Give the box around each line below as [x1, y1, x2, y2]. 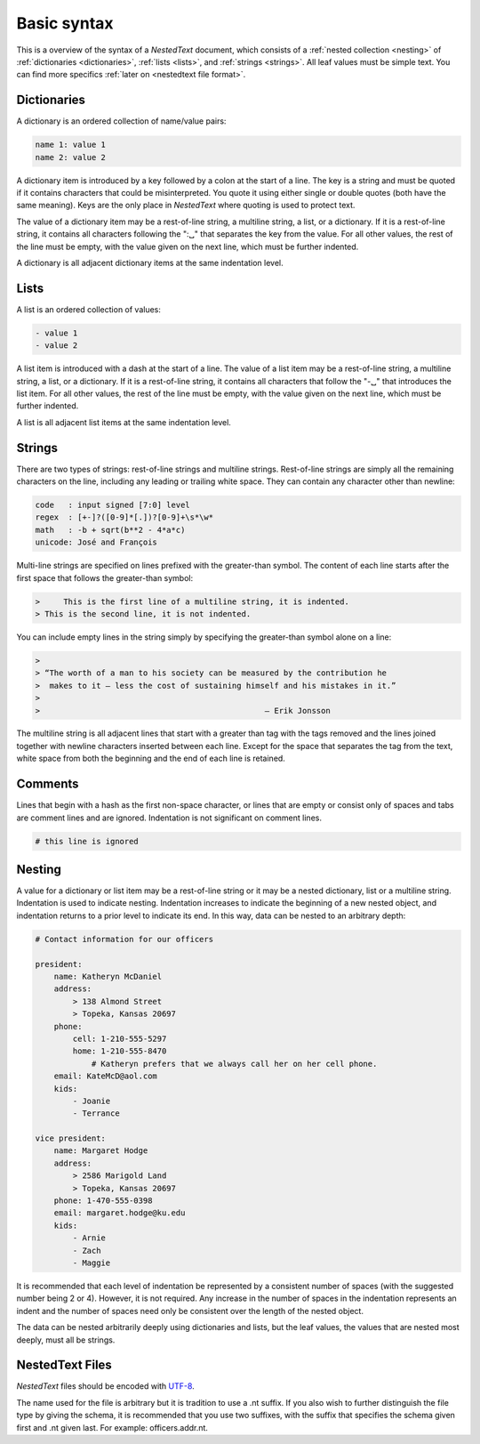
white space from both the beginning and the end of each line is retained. [16, 753, 286, 764]
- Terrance [72, 1109, 120, 1118]
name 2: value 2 [35, 152, 107, 162]
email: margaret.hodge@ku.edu [53, 1208, 186, 1218]
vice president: [35, 1133, 107, 1143]
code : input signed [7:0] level [35, 500, 190, 511]
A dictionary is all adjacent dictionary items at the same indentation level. [16, 257, 284, 268]
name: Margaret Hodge [53, 1146, 148, 1156]
